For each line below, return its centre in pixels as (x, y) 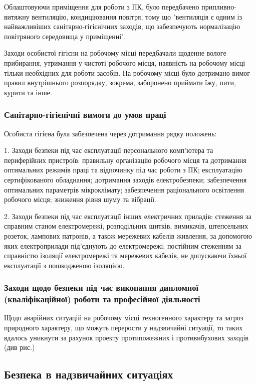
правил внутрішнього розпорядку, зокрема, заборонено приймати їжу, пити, (120, 82)
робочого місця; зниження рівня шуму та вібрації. (80, 199)
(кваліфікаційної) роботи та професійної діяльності (102, 299)
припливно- (219, 7)
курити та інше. (28, 92)
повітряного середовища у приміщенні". (65, 36)
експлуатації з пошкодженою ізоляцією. (64, 265)
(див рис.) (20, 347)
